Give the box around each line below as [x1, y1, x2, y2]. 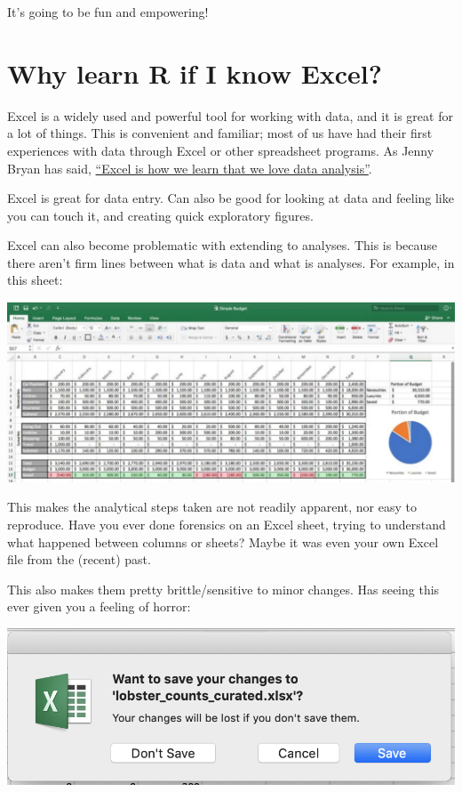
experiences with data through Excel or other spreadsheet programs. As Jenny [7, 141, 434, 159]
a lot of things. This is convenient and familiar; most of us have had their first [7, 124, 433, 142]
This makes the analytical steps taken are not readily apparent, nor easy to [7, 497, 417, 516]
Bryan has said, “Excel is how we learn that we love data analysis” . [7, 158, 372, 177]
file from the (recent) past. [7, 550, 151, 569]
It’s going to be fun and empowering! [7, 3, 209, 20]
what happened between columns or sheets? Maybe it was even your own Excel [7, 532, 439, 551]
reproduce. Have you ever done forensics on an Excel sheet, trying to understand [7, 515, 446, 534]
